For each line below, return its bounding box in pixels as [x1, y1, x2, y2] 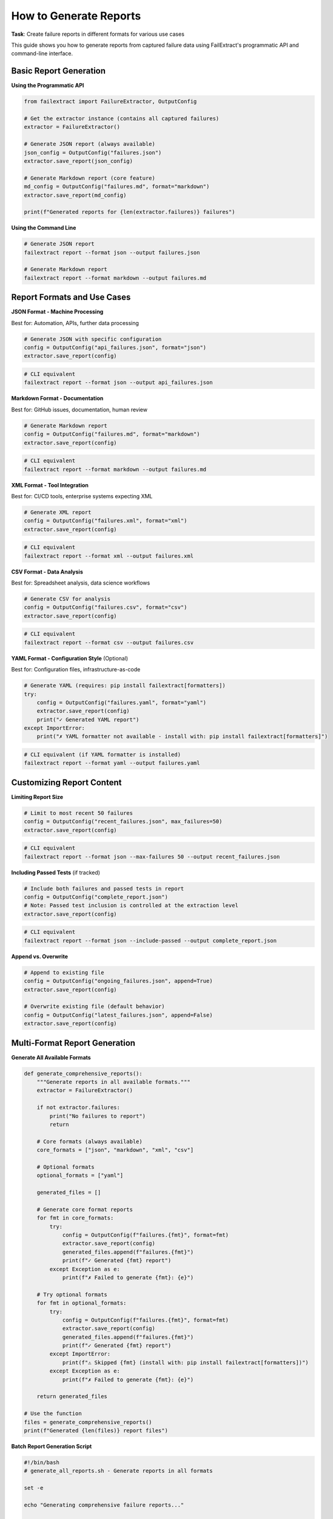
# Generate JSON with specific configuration [24, 335, 162, 343]
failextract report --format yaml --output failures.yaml [24, 759, 200, 767]
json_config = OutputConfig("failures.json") [24, 149, 162, 156]
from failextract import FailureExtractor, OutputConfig [24, 98, 197, 105]
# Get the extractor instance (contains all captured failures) [24, 115, 220, 122]
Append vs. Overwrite [11, 953, 68, 960]
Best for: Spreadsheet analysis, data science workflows [11, 579, 150, 586]
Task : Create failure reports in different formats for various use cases [11, 30, 185, 38]
